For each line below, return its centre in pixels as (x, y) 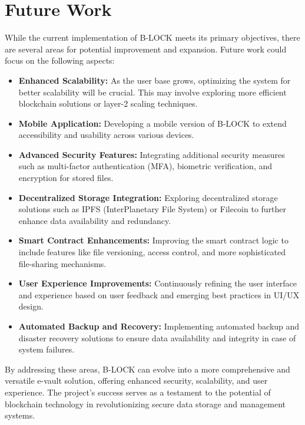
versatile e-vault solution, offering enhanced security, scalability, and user (136, 380)
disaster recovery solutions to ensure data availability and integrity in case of (157, 337)
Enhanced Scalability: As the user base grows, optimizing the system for (155, 80)
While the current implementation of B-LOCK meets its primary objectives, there (152, 37)
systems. (20, 415)
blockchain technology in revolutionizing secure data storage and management (145, 403)
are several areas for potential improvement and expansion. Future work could (146, 49)
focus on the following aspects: (60, 60)
